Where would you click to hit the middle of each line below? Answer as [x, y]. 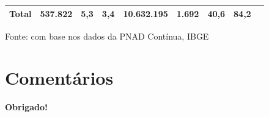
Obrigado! [26, 107]
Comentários [59, 78]
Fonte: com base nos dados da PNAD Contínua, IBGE [107, 36]
